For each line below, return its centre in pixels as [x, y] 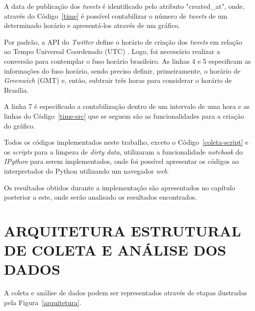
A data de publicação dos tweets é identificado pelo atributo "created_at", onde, [124, 6]
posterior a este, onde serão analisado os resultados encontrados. [101, 197]
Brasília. [16, 90]
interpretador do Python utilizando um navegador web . [87, 170]
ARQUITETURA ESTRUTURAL [123, 230]
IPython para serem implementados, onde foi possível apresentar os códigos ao [121, 161]
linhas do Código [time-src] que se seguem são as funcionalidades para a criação [124, 116]
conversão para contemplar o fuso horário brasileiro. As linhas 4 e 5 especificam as [127, 61]
